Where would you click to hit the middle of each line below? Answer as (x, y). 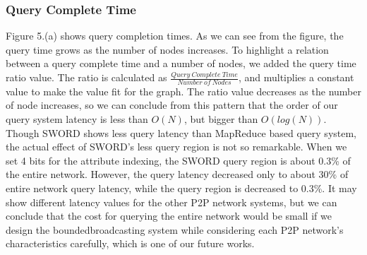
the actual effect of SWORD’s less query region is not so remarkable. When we (176, 147)
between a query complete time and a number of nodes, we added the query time (181, 63)
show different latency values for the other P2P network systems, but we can (172, 202)
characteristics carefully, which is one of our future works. (130, 243)
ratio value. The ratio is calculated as (86, 77)
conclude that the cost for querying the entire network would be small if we (169, 216)
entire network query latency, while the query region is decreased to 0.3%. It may (181, 188)
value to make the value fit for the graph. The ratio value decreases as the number (183, 91)
